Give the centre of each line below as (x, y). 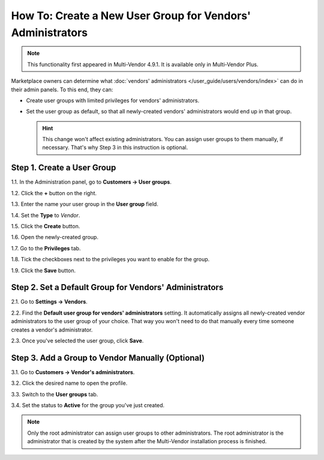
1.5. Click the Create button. (46, 226)
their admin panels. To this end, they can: (62, 89)
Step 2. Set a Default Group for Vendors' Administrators (117, 287)
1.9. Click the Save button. (43, 270)
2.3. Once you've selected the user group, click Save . (77, 340)
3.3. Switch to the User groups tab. (55, 394)
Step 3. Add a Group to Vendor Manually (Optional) (108, 358)
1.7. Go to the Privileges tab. (46, 248)
